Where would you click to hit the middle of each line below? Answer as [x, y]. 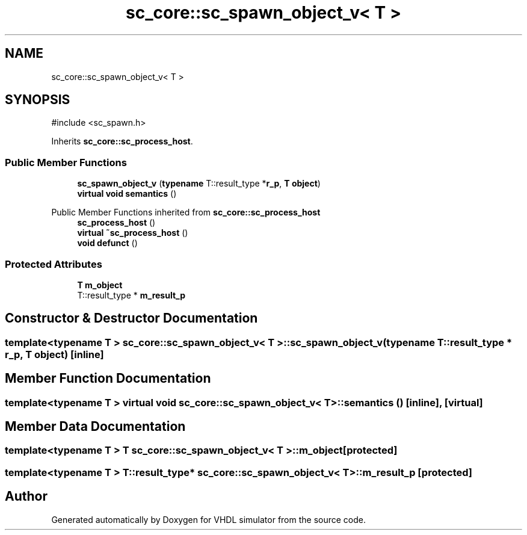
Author [26, 496]
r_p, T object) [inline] [54, 354]
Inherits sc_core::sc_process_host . [122, 141]
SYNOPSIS [38, 100]
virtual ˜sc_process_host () [133, 233]
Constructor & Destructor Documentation [131, 318]
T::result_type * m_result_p [131, 295]
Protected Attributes [54, 264]
